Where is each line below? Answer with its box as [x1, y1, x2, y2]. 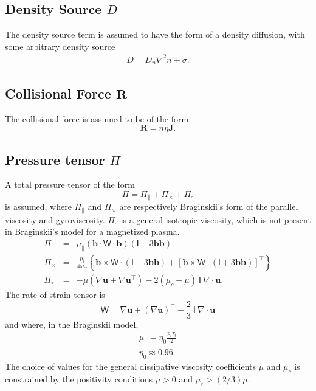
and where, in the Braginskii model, [5, 317, 139, 330]
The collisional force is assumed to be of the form [5, 112, 189, 125]
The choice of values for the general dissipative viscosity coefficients [5, 360, 256, 373]
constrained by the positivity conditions [5, 372, 153, 385]
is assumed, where [5, 200, 72, 213]
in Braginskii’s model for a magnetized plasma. [5, 225, 180, 238]
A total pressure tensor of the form [5, 178, 135, 191]
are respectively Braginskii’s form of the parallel [119, 200, 298, 213]
